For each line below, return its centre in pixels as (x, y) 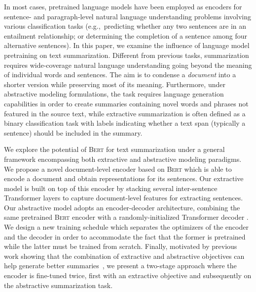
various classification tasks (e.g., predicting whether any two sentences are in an (125, 26)
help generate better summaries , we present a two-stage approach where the (120, 266)
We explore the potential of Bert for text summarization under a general (114, 149)
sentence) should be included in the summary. (73, 132)
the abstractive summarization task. (58, 285)
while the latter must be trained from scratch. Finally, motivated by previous (121, 246)
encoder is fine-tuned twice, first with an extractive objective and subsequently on (128, 275)
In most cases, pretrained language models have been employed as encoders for (123, 6)
